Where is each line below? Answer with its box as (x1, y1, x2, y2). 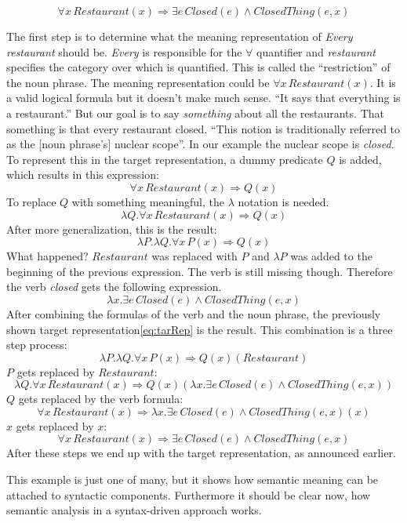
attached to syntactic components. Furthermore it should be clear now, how (6, 486, 371, 503)
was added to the (290, 248, 372, 264)
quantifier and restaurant (256, 43, 376, 60)
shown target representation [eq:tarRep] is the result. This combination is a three (6, 321, 393, 337)
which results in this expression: (6, 166, 159, 183)
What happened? (6, 248, 89, 264)
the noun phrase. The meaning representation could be (6, 74, 270, 90)
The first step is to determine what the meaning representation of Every (6, 28, 353, 44)
